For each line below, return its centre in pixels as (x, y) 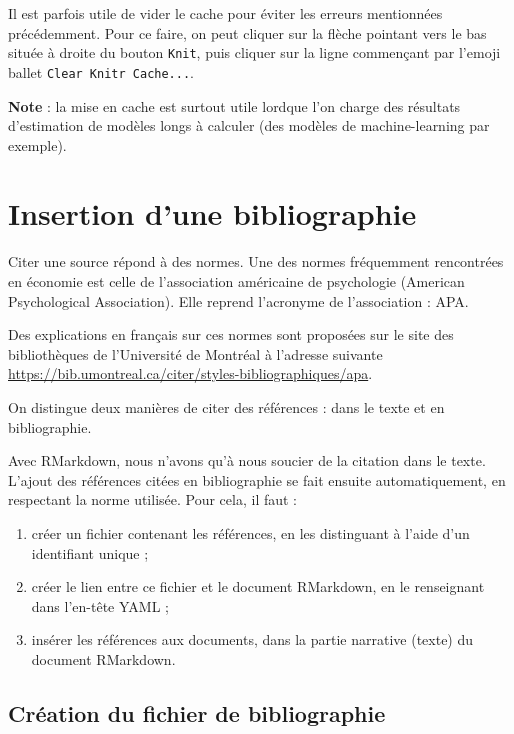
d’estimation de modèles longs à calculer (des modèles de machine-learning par (249, 125)
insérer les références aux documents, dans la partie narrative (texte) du (252, 639)
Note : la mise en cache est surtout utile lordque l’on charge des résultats (234, 105)
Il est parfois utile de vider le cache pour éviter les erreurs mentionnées (225, 13)
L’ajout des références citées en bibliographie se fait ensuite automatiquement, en (257, 479)
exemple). (37, 144)
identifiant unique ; (90, 552)
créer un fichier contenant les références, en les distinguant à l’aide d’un (250, 532)
